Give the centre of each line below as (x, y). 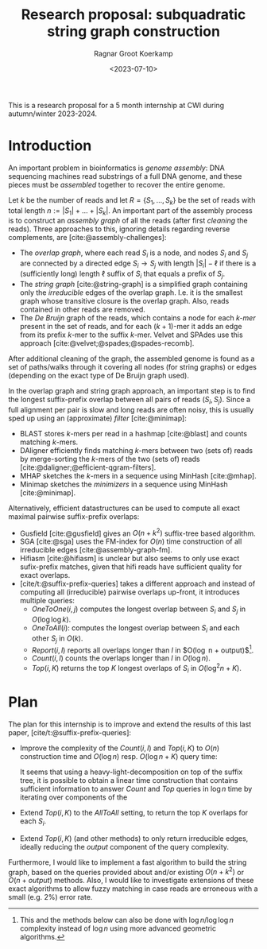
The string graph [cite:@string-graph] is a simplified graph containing (133, 284)
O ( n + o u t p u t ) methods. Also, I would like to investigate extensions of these (131, 881)
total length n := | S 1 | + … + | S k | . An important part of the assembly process (130, 211)
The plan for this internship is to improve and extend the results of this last (130, 724)
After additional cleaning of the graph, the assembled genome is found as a (132, 358)
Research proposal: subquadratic (133, 15)
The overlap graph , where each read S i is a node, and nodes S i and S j (134, 254)
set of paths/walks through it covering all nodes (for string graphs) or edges (132, 366)
